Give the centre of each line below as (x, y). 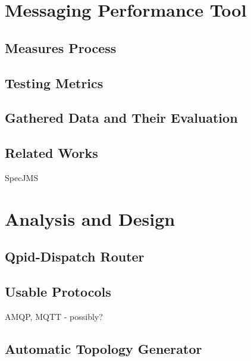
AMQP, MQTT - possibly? (54, 316)
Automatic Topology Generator (103, 348)
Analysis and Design (90, 218)
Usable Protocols (58, 292)
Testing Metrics (54, 83)
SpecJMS (22, 177)
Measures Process (61, 47)
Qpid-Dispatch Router (75, 256)
